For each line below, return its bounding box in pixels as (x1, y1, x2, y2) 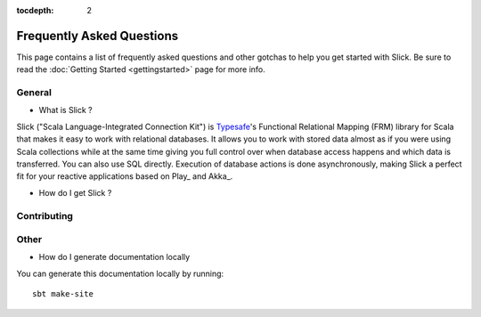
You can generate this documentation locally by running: (16, 268, 224, 279)
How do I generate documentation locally (38, 252, 191, 263)
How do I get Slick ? (38, 187, 112, 198)
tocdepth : (16, 5, 54, 15)
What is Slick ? (38, 105, 93, 116)
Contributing (16, 209, 73, 222)
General (16, 86, 53, 99)
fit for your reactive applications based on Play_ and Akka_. (16, 171, 233, 182)
